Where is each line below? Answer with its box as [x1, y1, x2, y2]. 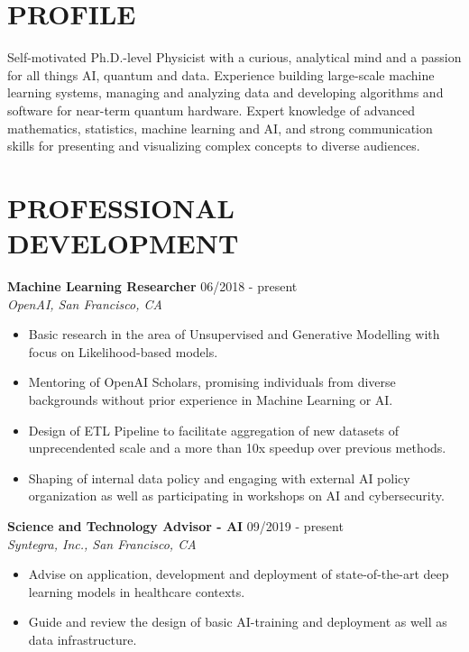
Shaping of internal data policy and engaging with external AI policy [28, 468, 410, 487]
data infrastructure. [28, 629, 137, 648]
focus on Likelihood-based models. [28, 342, 218, 361]
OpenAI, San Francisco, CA [7, 294, 162, 313]
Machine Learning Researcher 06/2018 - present [7, 277, 298, 295]
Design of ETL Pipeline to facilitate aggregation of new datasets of [28, 420, 399, 439]
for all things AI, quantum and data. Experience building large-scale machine [7, 65, 435, 84]
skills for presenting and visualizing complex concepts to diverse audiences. [7, 136, 420, 155]
